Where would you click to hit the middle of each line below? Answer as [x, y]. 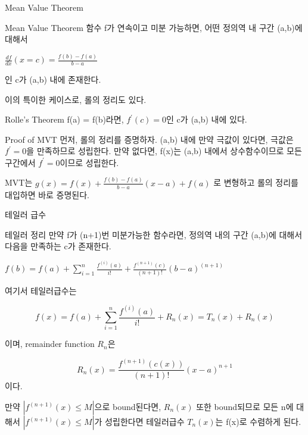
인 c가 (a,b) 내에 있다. [207, 119]
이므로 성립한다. [89, 162]
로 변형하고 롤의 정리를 [256, 182]
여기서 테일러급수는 [41, 290]
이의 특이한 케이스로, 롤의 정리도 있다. [76, 99]
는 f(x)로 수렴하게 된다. [258, 422]
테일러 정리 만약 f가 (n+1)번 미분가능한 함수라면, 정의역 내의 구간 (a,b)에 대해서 [154, 234]
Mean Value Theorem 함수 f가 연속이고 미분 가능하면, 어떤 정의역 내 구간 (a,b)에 [154, 27]
